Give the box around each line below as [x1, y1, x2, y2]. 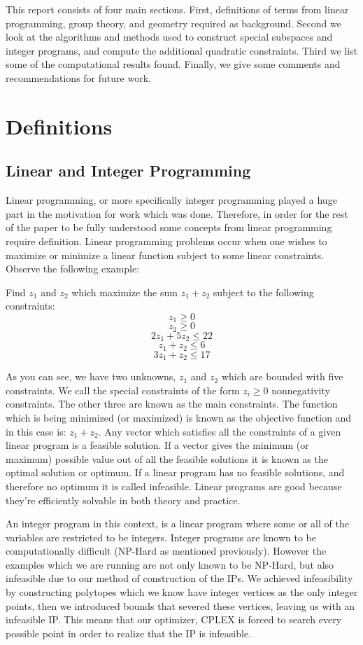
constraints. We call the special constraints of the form [6, 382, 240, 397]
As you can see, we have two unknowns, [6, 369, 176, 384]
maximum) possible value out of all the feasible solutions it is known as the [6, 451, 328, 466]
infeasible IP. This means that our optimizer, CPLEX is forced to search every [6, 612, 342, 627]
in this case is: [6, 424, 66, 438]
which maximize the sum [71, 284, 178, 299]
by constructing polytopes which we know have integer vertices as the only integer [6, 585, 358, 599]
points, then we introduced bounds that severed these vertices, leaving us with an [6, 598, 355, 613]
